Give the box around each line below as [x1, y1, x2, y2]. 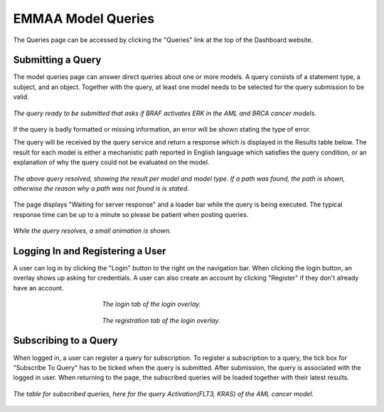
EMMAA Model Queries [13, 11, 155, 26]
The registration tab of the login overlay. [102, 316, 220, 324]
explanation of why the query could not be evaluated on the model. [13, 158, 210, 167]
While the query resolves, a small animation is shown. [13, 226, 171, 235]
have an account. [13, 283, 64, 292]
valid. [13, 93, 30, 101]
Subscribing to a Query [13, 334, 118, 347]
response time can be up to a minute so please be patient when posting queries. [13, 210, 249, 218]
